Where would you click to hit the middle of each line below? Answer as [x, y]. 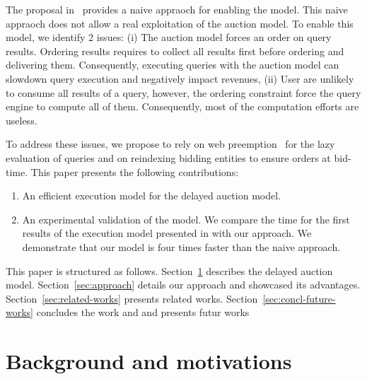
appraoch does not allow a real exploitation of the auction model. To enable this [180, 23]
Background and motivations [149, 361]
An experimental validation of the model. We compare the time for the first [186, 219]
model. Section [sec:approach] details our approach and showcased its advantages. [183, 285]
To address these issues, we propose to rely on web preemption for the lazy [170, 144]
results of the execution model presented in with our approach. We [167, 233]
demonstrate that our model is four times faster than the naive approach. [181, 246]
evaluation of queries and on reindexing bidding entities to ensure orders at [168, 157]
